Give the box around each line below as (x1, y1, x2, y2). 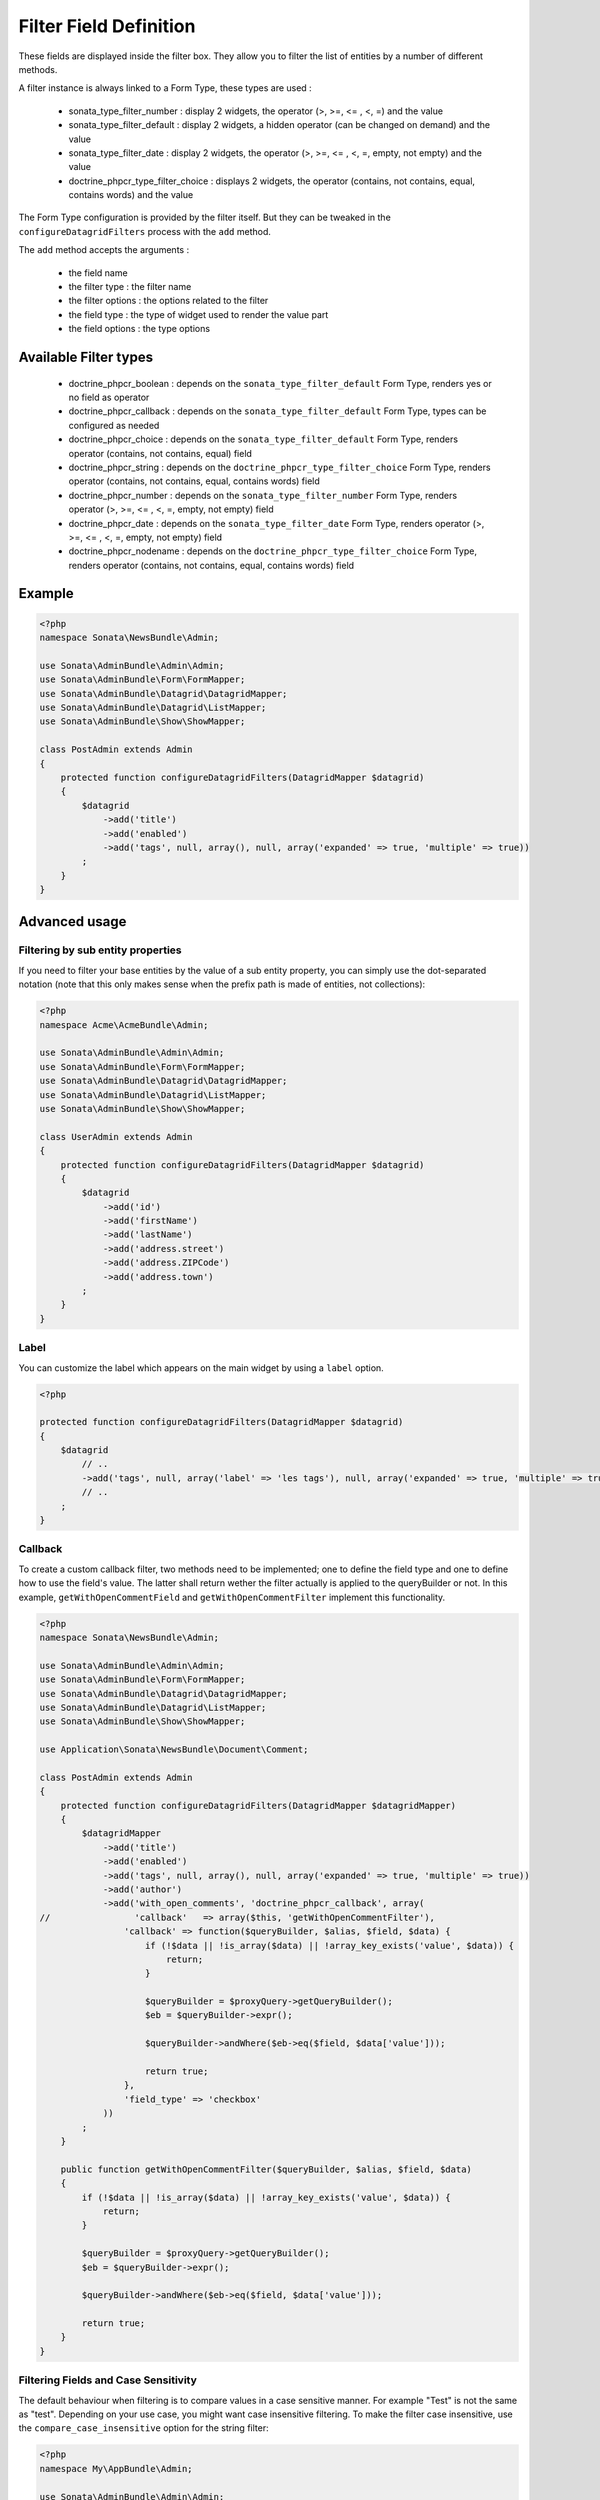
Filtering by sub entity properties (18, 943, 182, 957)
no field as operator (68, 391, 150, 403)
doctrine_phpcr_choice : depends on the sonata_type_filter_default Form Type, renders (68, 433, 459, 445)
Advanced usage (18, 913, 127, 930)
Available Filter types (18, 349, 154, 365)
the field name (68, 266, 129, 279)
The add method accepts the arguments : (18, 244, 190, 256)
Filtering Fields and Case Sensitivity (18, 2373, 197, 2387)
